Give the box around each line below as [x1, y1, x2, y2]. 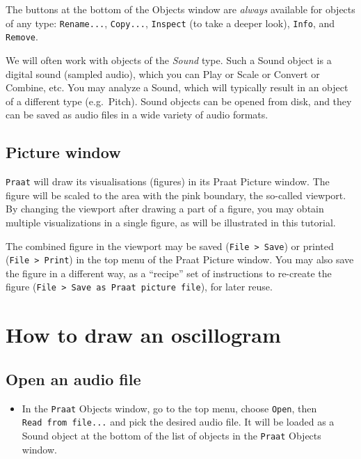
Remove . [6, 29, 38, 44]
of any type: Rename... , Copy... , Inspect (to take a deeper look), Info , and [6, 15, 335, 30]
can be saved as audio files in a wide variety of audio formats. [6, 107, 268, 122]
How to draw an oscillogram [6, 320, 281, 349]
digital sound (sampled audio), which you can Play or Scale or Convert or [6, 66, 320, 81]
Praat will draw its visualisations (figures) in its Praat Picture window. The [6, 174, 330, 189]
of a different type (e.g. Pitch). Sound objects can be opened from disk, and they [6, 93, 352, 108]
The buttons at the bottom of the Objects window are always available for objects [6, 2, 355, 16]
